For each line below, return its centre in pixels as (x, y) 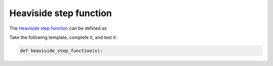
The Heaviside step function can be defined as (58, 28)
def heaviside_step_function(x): (61, 51)
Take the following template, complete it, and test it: (63, 37)
